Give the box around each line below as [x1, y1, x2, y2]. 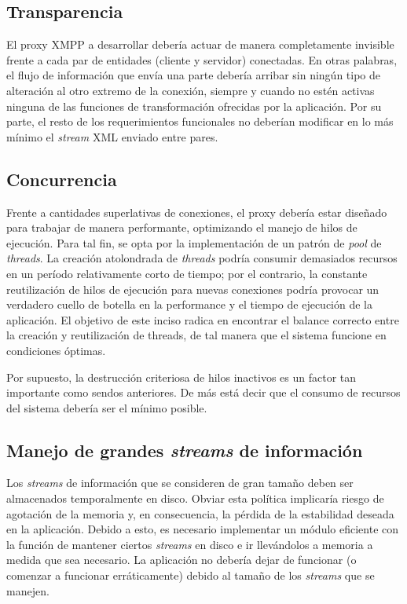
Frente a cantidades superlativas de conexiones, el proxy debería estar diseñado [6, 203, 387, 220]
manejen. [6, 582, 49, 599]
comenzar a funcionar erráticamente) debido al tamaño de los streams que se [6, 567, 375, 584]
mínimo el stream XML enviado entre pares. [6, 128, 218, 145]
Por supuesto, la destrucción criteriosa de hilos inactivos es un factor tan [6, 368, 357, 385]
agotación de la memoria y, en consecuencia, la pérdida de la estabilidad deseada [6, 505, 394, 522]
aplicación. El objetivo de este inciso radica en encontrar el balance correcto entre [6, 311, 399, 328]
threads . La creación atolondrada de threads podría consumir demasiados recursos [6, 250, 398, 266]
